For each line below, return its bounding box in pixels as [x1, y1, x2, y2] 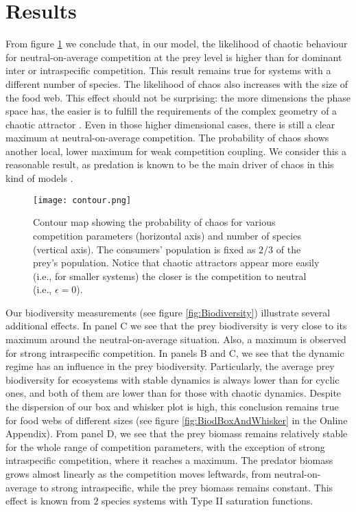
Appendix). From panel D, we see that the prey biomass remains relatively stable [5, 426, 348, 441]
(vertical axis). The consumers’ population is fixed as [33, 242, 256, 256]
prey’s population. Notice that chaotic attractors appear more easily [33, 255, 320, 270]
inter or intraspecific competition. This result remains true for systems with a [5, 63, 331, 78]
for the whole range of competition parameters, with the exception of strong [5, 439, 325, 454]
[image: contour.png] [33, 195, 132, 205]
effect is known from [5, 493, 91, 508]
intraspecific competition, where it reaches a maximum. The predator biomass [5, 453, 333, 467]
